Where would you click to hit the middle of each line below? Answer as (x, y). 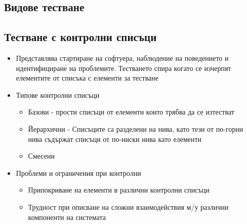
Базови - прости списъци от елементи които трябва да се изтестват (131, 112)
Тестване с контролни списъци (80, 37)
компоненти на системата (67, 217)
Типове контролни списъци (58, 95)
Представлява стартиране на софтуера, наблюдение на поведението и (122, 58)
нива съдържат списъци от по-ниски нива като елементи (115, 139)
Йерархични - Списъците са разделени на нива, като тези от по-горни (136, 128)
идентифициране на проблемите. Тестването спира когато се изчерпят (124, 68)
